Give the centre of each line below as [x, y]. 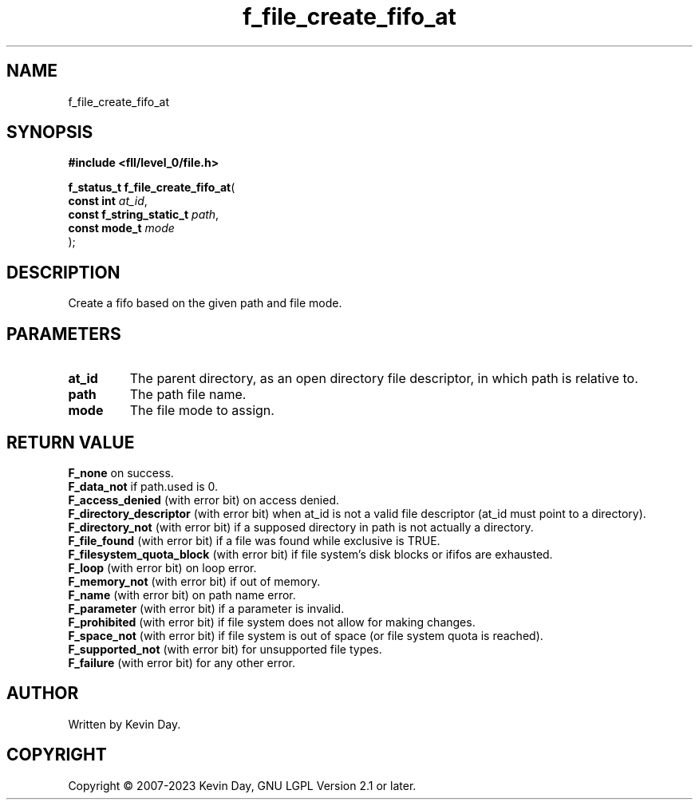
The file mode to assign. [202, 411]
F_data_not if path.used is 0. [143, 486]
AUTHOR [43, 693]
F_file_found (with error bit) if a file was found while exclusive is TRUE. [254, 540]
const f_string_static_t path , [144, 215]
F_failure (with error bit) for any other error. [182, 662]
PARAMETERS [64, 334]
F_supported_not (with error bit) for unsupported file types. [225, 649]
